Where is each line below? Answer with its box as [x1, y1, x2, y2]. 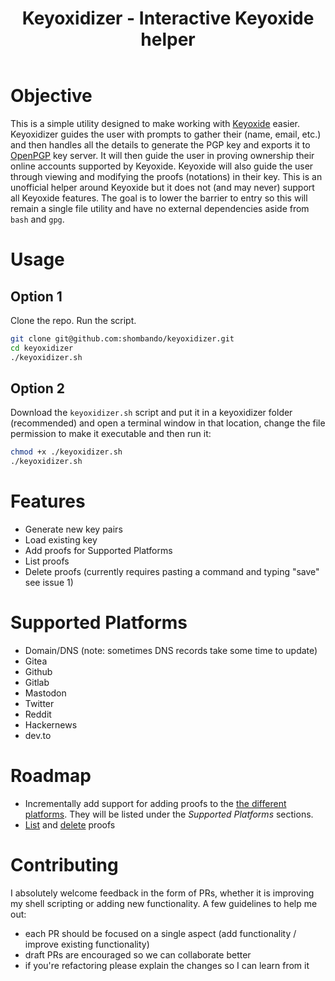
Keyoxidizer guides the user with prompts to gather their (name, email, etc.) [10, 128, 322, 140]
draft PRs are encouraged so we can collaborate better [24, 948, 252, 961]
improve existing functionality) [24, 938, 150, 950]
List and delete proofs [24, 818, 116, 831]
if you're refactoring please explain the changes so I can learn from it [24, 959, 310, 971]
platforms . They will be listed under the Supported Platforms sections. [24, 808, 314, 820]
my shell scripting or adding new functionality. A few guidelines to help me [10, 897, 318, 909]
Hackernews [24, 719, 78, 731]
